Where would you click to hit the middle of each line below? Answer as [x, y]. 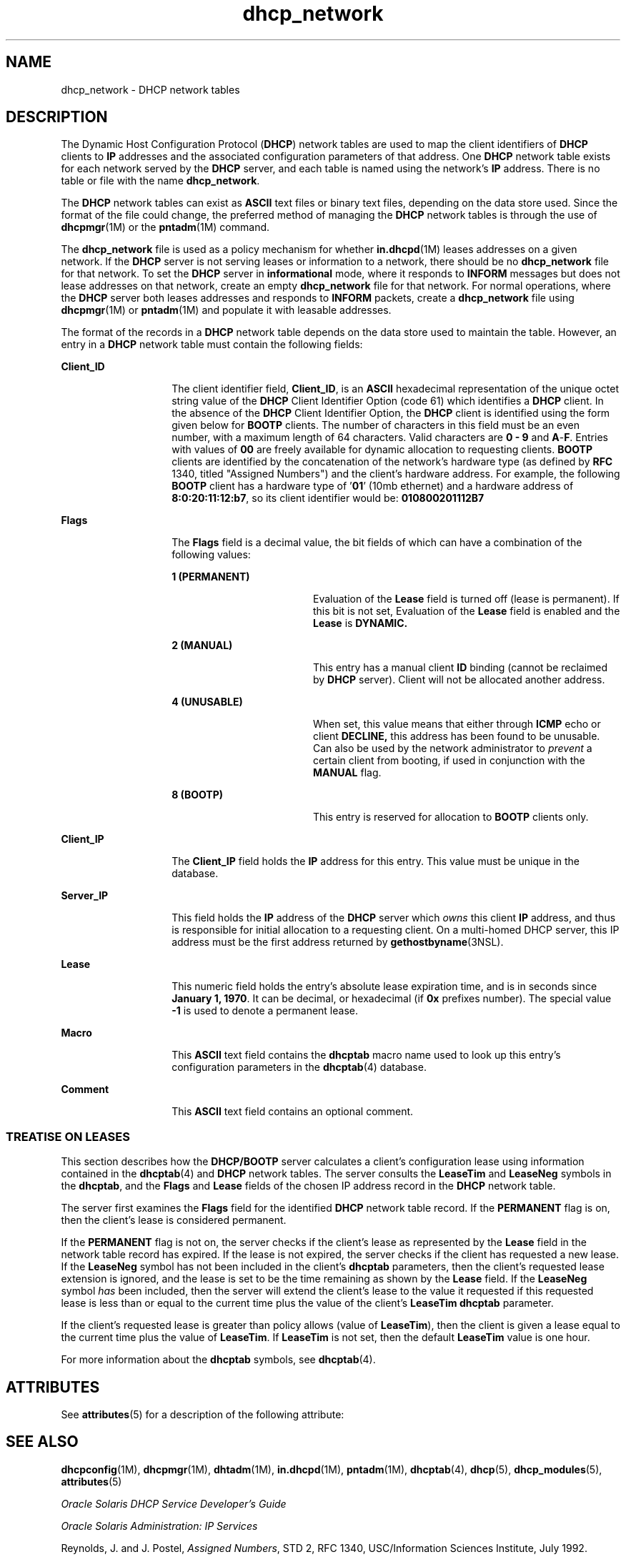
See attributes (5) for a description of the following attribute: [203, 1415]
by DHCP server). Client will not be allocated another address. [459, 680]
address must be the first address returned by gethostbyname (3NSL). [338, 942]
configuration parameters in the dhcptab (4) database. [299, 1067]
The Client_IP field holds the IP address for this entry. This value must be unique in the [376, 861]
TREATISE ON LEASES [68, 1136]
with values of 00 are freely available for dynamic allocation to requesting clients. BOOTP [382, 450]
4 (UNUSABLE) [207, 702]
